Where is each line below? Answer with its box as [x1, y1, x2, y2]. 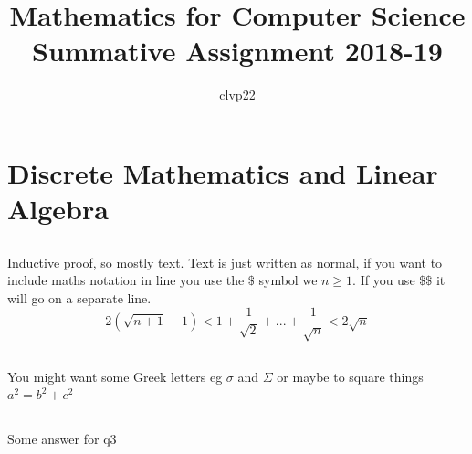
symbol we [258, 270, 318, 290]
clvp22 [219, 85, 256, 104]
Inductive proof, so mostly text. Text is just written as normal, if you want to [7, 252, 443, 271]
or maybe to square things [277, 366, 424, 385]
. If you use [352, 270, 415, 290]
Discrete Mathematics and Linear [7, 153, 438, 191]
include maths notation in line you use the [7, 270, 245, 290]
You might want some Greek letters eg [7, 366, 223, 385]
